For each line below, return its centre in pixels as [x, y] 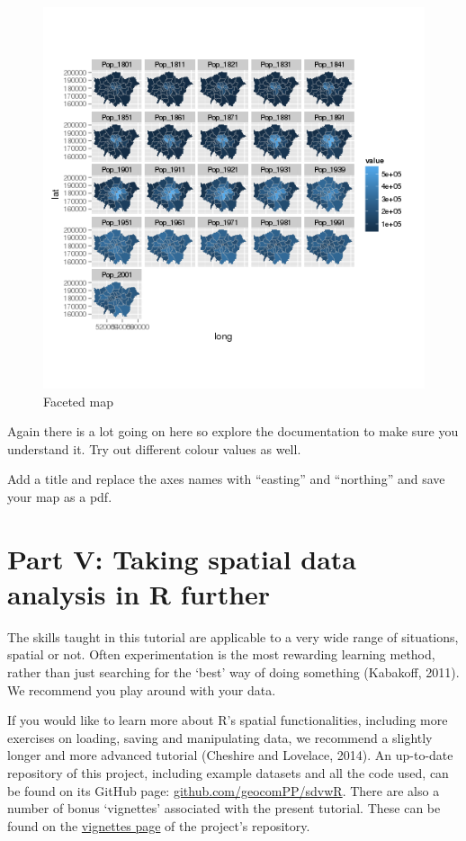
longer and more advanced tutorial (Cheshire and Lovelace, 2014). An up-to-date [230, 755]
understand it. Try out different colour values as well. [154, 448]
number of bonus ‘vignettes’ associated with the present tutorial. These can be [224, 808]
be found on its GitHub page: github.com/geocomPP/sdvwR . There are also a [224, 790]
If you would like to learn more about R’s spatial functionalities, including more [228, 720]
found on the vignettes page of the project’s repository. [159, 825]
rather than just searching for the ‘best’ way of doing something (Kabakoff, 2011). [233, 672]
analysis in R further [139, 593]
